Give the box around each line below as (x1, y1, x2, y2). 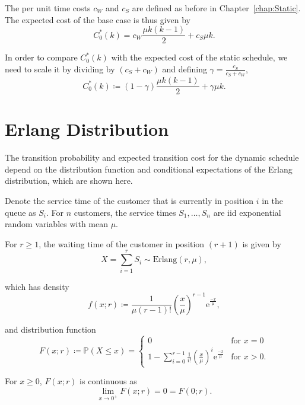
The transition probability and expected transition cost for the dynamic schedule (5, 151, 299, 164)
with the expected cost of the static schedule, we (111, 51, 288, 63)
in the (262, 194, 284, 207)
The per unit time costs (5, 2, 91, 14)
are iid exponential (213, 206, 281, 218)
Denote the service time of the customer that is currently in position (5, 194, 254, 207)
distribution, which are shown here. (5, 174, 133, 187)
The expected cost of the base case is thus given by (5, 13, 190, 25)
